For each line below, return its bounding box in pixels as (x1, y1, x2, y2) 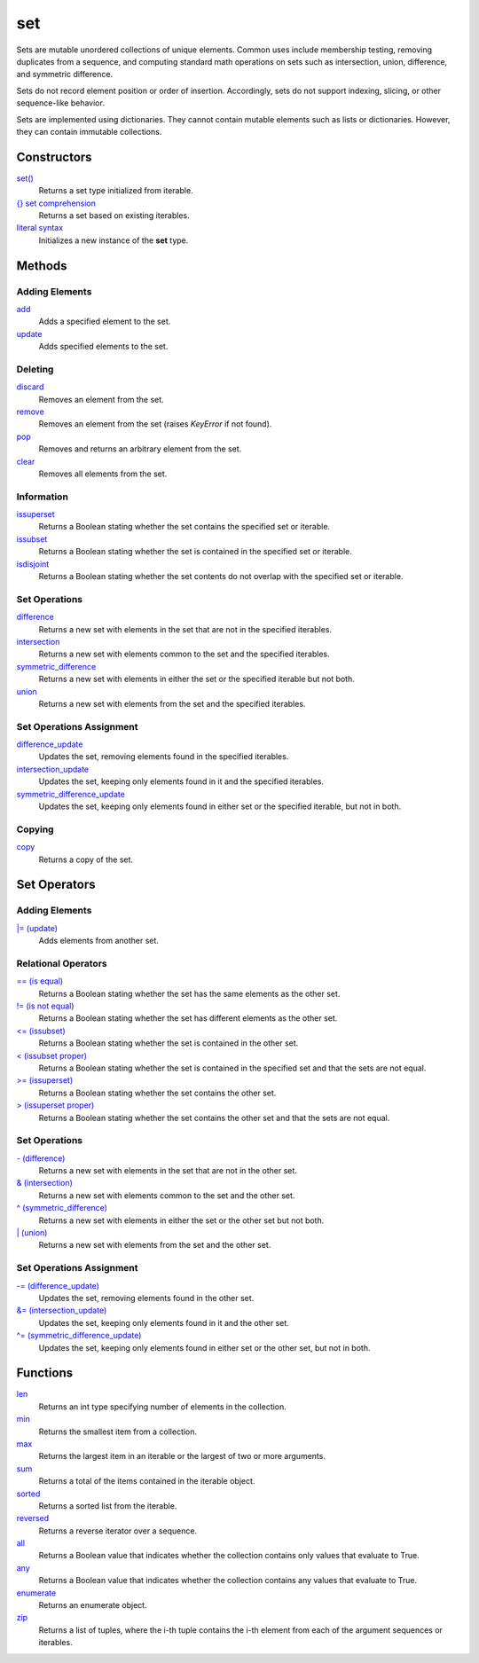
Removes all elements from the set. (38, 468, 168, 479)
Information (16, 490, 68, 503)
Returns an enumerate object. (38, 1600, 147, 1611)
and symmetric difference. (16, 69, 114, 80)
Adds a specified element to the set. (38, 316, 171, 327)
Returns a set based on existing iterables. (38, 209, 190, 221)
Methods (16, 258, 67, 273)
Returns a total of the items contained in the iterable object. (38, 1476, 255, 1487)
